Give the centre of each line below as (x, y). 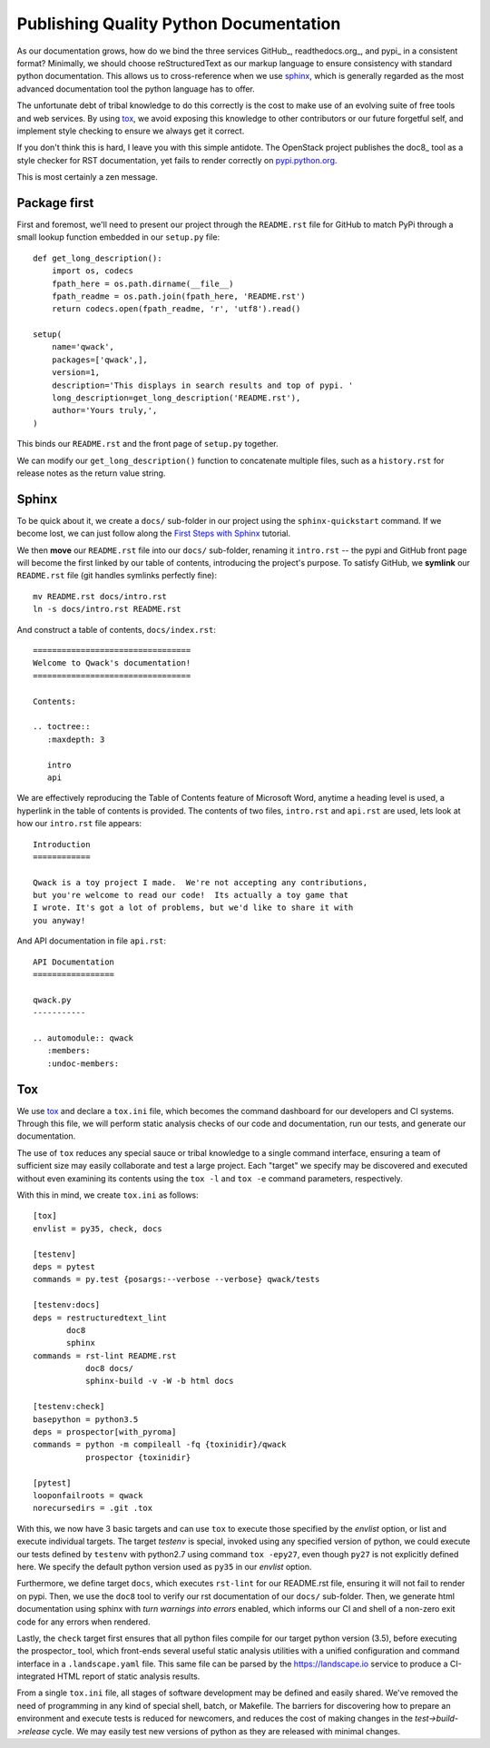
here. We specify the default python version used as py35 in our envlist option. (164, 1566)
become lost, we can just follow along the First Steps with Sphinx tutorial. (154, 533)
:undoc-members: (83, 1063)
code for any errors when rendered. (83, 1622)
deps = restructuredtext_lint (100, 1318)
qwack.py (52, 1000)
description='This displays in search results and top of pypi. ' (202, 385)
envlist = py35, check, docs (98, 1229)
